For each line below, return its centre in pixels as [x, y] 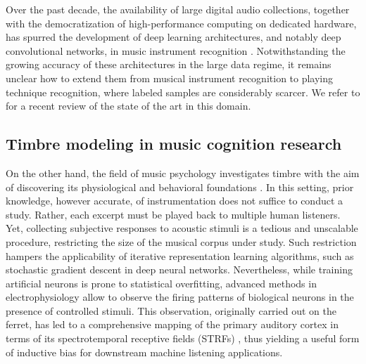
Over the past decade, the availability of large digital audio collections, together [178, 9]
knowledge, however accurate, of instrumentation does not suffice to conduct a [175, 201]
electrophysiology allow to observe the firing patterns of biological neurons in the [180, 297]
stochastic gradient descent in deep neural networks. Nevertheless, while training [179, 269]
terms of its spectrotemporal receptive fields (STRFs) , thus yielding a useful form [183, 338]
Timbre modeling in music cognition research [174, 144]
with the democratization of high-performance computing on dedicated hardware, [181, 23]
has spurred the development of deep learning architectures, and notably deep [173, 37]
